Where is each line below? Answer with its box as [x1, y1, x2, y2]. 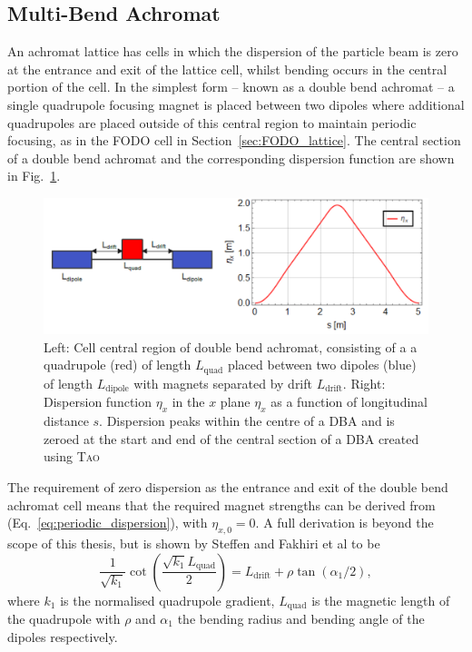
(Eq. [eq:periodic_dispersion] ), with [7, 513, 208, 532]
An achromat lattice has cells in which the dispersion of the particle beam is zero [7, 42, 458, 61]
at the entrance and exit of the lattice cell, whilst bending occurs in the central [7, 59, 447, 78]
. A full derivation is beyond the [255, 513, 434, 532]
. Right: [342, 373, 386, 392]
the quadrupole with [7, 608, 121, 627]
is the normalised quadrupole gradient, [60, 590, 275, 609]
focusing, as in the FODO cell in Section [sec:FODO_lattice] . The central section [7, 131, 461, 150]
